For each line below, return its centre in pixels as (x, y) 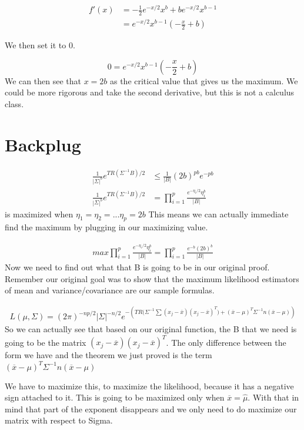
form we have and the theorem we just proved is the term (108, 355)
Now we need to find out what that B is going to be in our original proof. (137, 267)
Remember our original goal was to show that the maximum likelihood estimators (152, 278)
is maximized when (39, 214)
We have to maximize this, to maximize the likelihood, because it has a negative (149, 386)
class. (14, 103)
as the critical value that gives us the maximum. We (204, 80)
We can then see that (43, 80)
